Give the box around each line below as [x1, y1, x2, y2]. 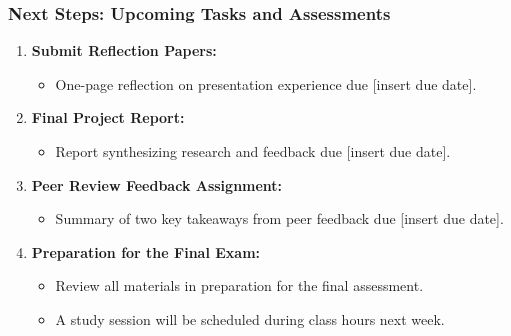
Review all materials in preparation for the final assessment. [55, 275, 424, 296]
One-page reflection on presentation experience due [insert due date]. [55, 73, 477, 94]
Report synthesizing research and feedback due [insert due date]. [55, 141, 451, 161]
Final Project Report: [31, 107, 185, 128]
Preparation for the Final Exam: [31, 241, 261, 262]
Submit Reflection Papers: [31, 40, 217, 61]
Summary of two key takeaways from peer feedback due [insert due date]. [55, 208, 504, 229]
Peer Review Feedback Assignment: [31, 174, 283, 195]
